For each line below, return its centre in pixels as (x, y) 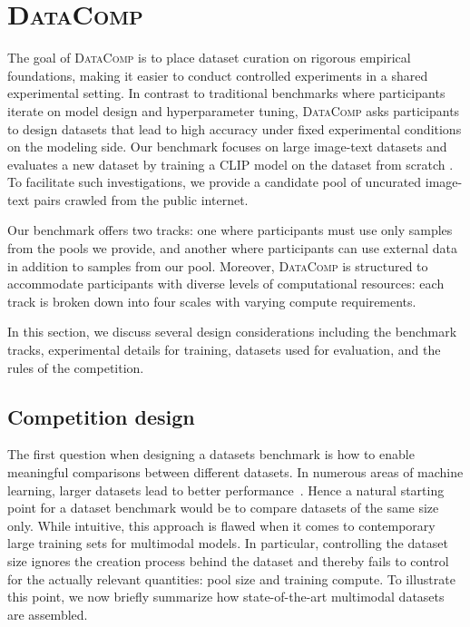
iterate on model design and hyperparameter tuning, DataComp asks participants (234, 110)
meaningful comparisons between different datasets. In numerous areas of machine (235, 472)
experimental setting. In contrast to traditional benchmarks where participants (226, 93)
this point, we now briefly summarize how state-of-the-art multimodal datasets (226, 597)
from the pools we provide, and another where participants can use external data (232, 248)
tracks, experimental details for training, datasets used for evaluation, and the (224, 350)
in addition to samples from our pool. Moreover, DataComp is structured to (218, 265)
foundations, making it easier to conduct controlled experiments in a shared (218, 75)
